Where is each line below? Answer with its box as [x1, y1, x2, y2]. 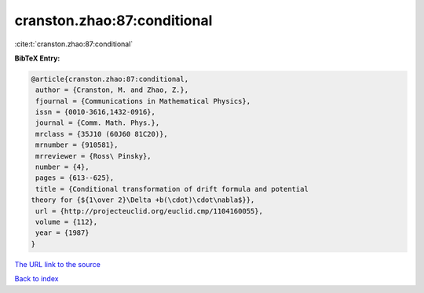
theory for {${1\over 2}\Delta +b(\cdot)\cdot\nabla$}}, [31, 196, 255, 204]
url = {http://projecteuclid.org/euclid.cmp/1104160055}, [35, 207, 263, 215]
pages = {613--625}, [35, 174, 115, 182]
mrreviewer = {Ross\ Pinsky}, [35, 152, 152, 160]
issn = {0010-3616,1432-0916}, [35, 108, 156, 117]
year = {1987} [35, 229, 90, 237]
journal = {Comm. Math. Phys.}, [35, 119, 160, 127]
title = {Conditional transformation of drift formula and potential [35, 185, 309, 193]
